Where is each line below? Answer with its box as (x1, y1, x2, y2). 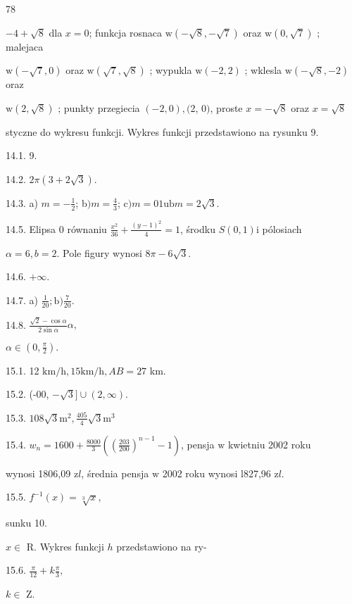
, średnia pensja (81, 465, 149, 480)
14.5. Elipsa (6, 221, 56, 236)
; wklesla (244, 63, 282, 77)
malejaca (6, 39, 44, 54)
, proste (210, 100, 243, 115)
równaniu (67, 221, 107, 236)
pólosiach (262, 221, 302, 236)
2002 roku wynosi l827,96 (162, 465, 271, 480)
